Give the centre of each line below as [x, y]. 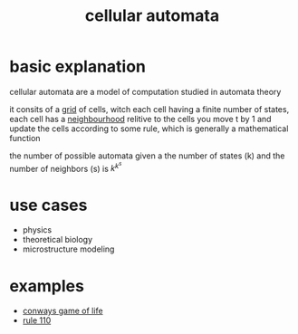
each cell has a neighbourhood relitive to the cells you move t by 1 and [140, 119]
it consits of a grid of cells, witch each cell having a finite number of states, [149, 109]
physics [37, 230]
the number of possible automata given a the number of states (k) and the [147, 156]
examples [47, 286]
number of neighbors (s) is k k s [66, 167]
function [25, 138]
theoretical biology [58, 240]
